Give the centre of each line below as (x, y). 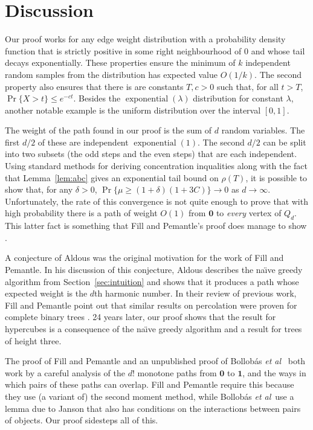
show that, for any (39, 189)
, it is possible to (276, 177)
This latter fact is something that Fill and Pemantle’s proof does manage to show (156, 226)
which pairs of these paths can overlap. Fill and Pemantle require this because (150, 384)
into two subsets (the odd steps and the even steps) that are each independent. (151, 154)
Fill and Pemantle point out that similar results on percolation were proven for (151, 305)
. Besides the (97, 98)
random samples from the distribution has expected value (111, 74)
